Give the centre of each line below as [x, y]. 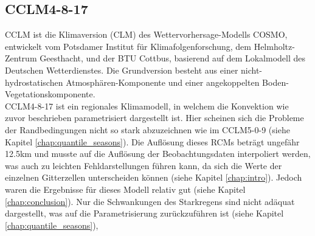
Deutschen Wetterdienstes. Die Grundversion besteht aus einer [122, 70]
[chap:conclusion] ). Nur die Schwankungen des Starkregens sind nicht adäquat [150, 201]
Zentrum [21, 58]
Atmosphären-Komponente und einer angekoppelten [163, 82]
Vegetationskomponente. [50, 94]
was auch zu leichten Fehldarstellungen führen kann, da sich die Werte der [144, 165]
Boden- [275, 82]
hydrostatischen [34, 82]
